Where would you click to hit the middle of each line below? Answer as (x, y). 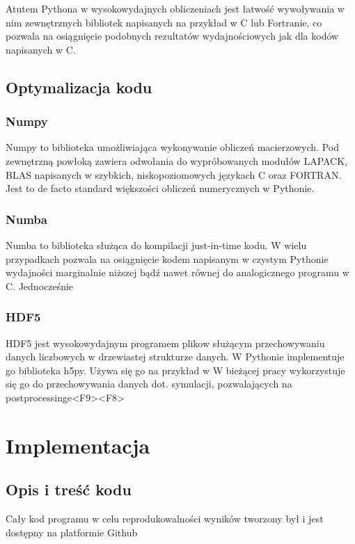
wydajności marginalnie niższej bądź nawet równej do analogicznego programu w (177, 272)
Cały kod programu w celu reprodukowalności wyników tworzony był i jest (165, 519)
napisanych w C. (41, 49)
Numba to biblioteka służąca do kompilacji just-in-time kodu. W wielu (156, 245)
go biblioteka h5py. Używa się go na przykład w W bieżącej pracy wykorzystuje (175, 370)
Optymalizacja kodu (79, 87)
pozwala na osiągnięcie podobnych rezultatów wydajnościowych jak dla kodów (172, 36)
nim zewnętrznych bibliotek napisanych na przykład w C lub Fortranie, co (164, 22)
